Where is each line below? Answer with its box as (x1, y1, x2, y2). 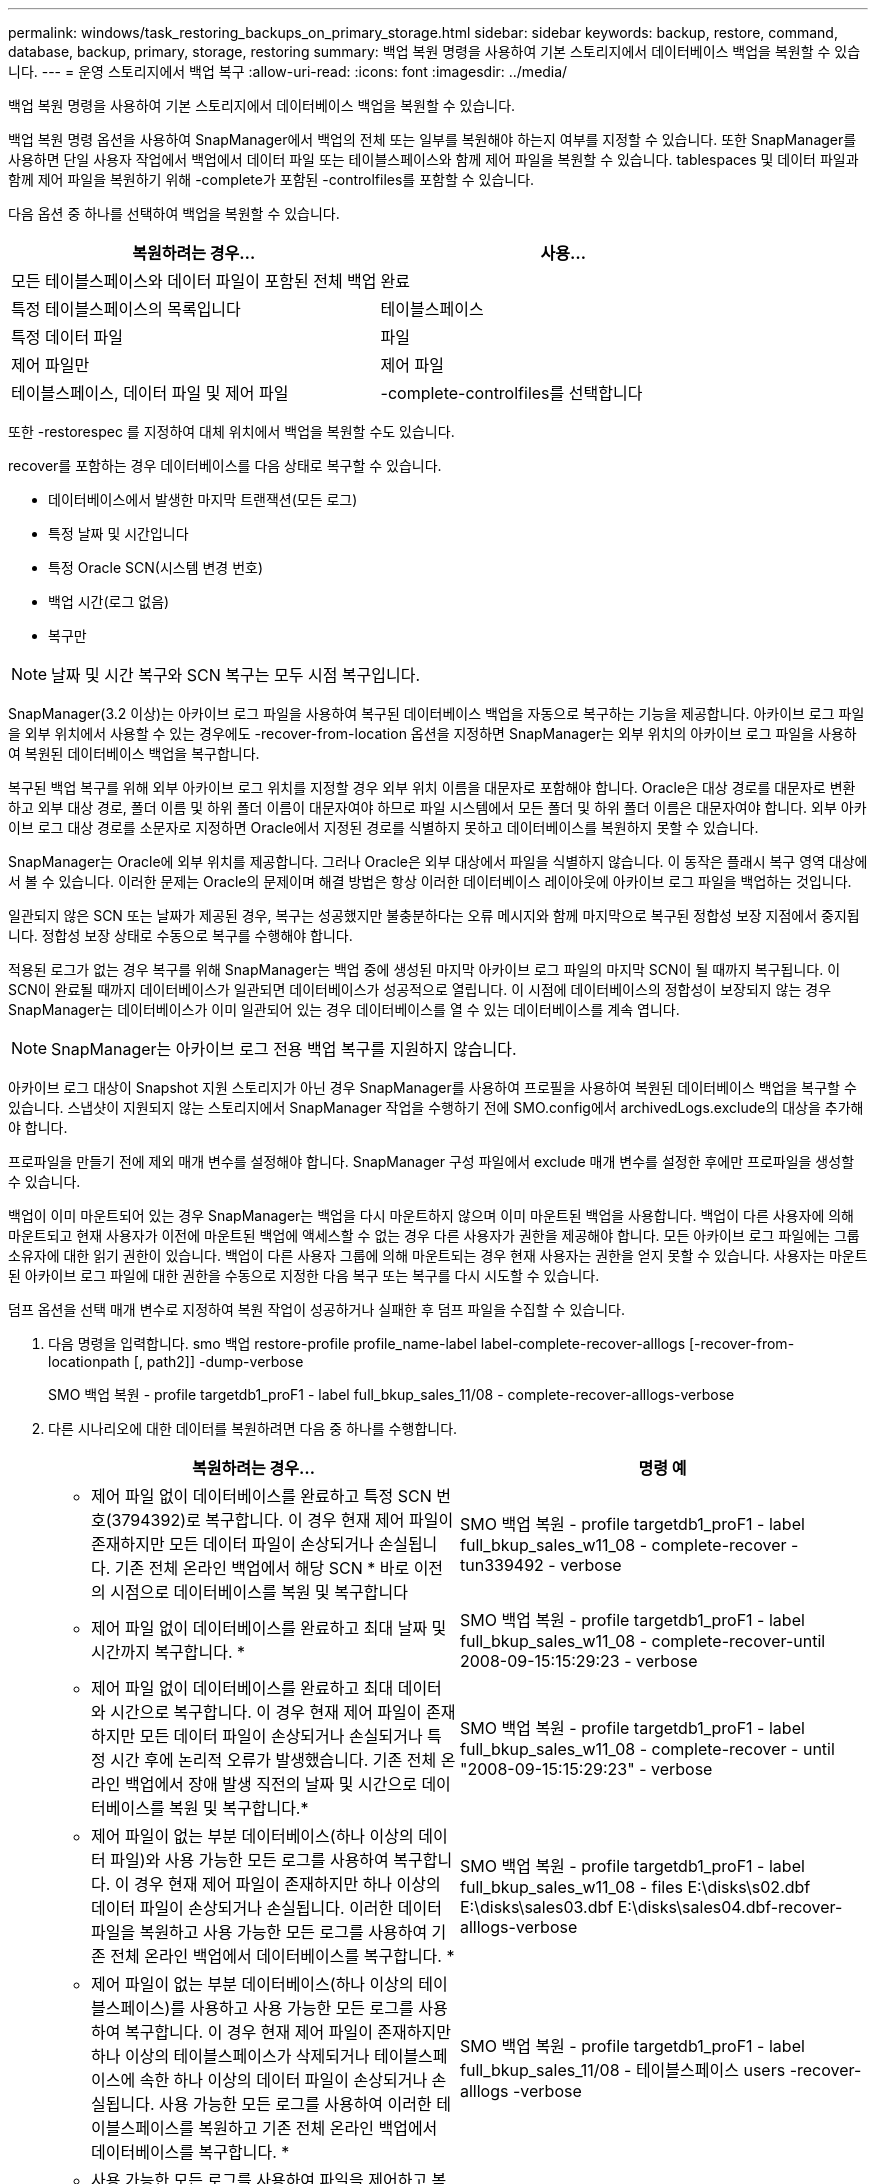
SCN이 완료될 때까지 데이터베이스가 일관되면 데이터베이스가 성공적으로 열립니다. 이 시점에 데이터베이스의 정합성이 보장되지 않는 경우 (8, 981, 832, 998)
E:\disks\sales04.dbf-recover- (617, 1897, 843, 1917)
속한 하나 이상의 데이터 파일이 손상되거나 (139, 2070, 428, 2090)
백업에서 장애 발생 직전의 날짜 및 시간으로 (124, 1774, 417, 1794)
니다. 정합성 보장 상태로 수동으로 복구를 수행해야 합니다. (8, 927, 353, 944)
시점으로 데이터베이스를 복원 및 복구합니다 (110, 1582, 408, 1602)
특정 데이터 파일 (11, 327, 124, 347)
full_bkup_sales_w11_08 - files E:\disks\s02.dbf (460, 1877, 811, 1897)
